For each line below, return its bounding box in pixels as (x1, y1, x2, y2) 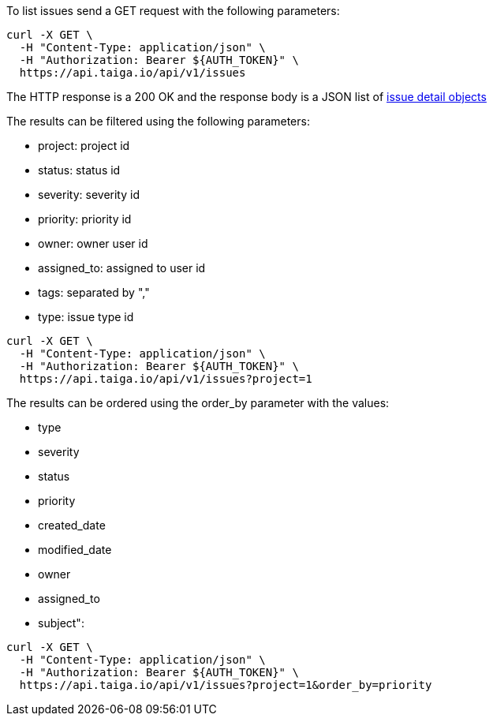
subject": (38, 616, 84, 630)
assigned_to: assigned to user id (38, 261, 206, 275)
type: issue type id (38, 310, 134, 324)
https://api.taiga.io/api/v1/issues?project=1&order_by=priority (19, 679, 432, 691)
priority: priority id (38, 212, 132, 226)
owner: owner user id (38, 237, 148, 250)
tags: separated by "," (38, 286, 150, 299)
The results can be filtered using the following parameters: (6, 114, 310, 128)
